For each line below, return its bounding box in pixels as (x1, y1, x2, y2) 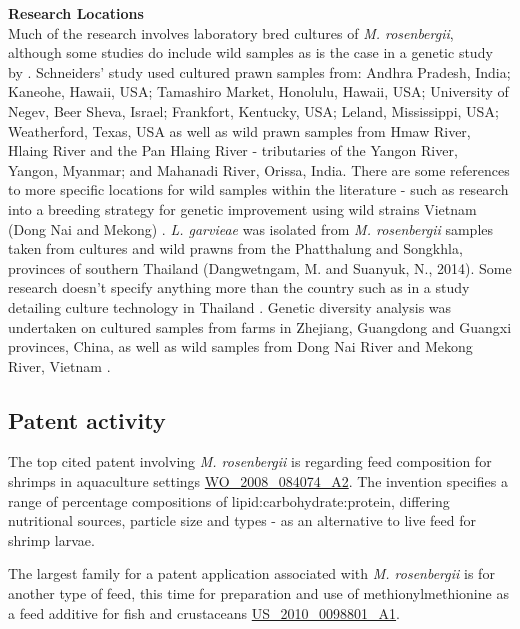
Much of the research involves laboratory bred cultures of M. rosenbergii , (8, 22, 454, 43)
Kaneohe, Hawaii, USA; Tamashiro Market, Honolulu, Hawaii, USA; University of (8, 81, 509, 102)
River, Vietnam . (8, 355, 111, 376)
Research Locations (8, 3, 144, 23)
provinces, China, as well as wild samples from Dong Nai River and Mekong (8, 336, 473, 357)
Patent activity (8, 404, 166, 435)
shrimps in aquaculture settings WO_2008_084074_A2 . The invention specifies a (8, 471, 508, 492)
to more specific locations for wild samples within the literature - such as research (8, 179, 509, 200)
